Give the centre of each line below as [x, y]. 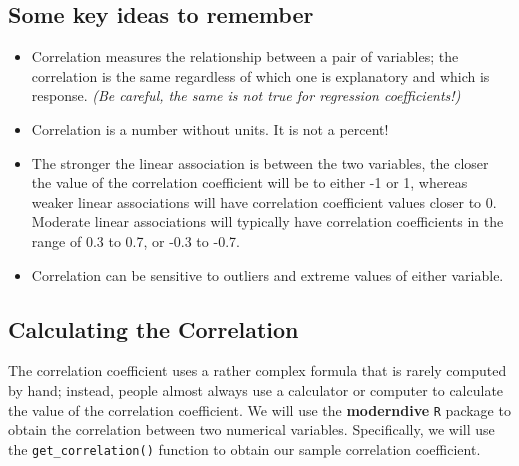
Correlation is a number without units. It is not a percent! [210, 128]
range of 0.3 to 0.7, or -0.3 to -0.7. [135, 240]
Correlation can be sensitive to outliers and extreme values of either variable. [267, 274]
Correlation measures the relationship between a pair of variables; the [245, 56]
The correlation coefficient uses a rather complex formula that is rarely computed [257, 370]
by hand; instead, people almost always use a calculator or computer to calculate [256, 389]
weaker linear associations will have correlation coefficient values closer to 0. [264, 201]
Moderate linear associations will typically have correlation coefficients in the [267, 221]
